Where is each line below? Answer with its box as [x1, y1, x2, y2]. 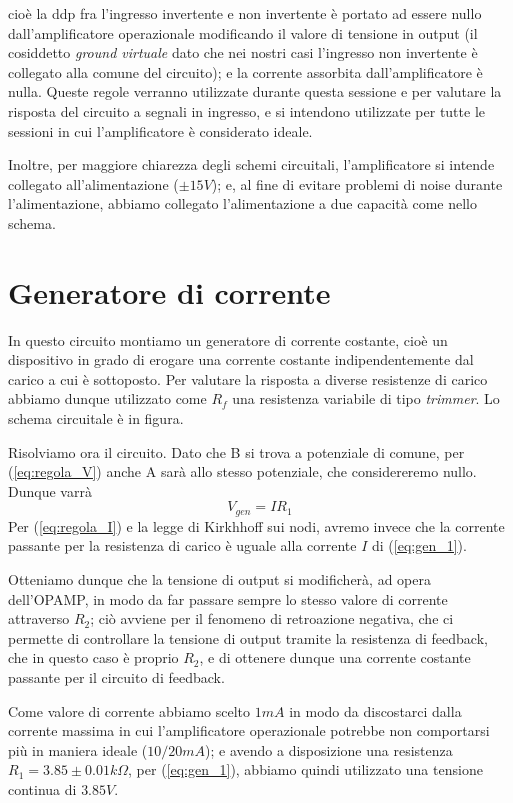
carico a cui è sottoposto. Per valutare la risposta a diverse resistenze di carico [8, 368, 488, 389]
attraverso [8, 608, 70, 629]
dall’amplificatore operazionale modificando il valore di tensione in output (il [8, 22, 478, 43]
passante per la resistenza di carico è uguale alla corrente [8, 535, 357, 556]
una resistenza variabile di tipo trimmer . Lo [232, 388, 500, 409]
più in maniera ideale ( [8, 739, 148, 760]
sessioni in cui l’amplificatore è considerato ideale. [8, 120, 313, 141]
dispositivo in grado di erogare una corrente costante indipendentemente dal [8, 349, 474, 370]
